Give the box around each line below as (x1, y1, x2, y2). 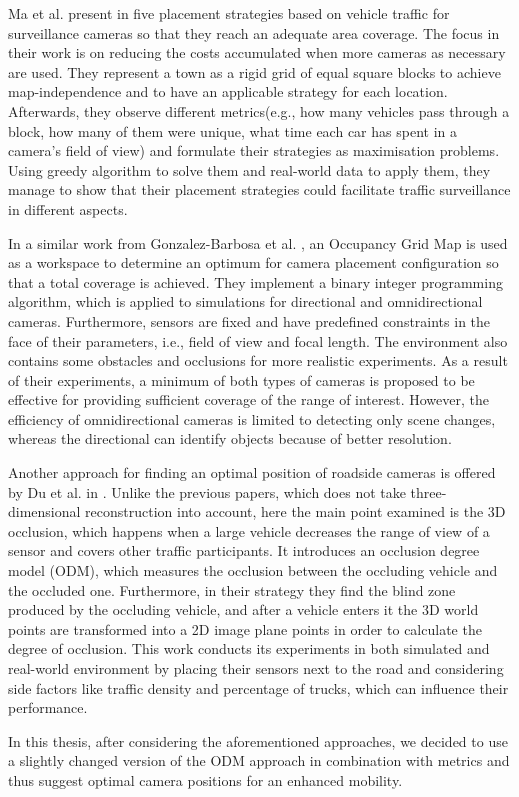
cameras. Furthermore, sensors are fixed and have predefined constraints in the (8, 310, 491, 331)
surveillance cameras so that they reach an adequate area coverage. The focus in (8, 22, 500, 43)
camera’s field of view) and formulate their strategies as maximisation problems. (8, 140, 500, 161)
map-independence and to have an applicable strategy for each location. (8, 81, 448, 102)
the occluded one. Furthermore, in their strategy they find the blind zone (8, 579, 456, 600)
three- (410, 481, 447, 502)
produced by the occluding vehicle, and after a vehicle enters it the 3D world (8, 599, 479, 620)
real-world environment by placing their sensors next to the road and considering (8, 658, 504, 678)
